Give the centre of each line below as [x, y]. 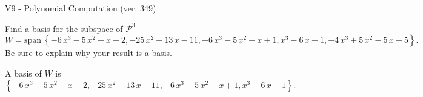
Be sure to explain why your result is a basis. [89, 53]
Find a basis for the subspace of [64, 28]
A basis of [23, 73]
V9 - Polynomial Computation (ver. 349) [81, 8]
